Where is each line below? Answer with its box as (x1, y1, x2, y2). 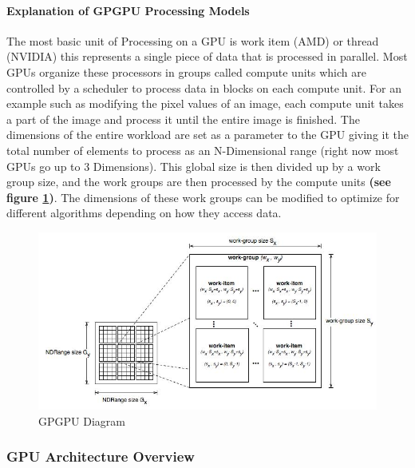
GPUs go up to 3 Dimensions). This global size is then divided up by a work (6, 157, 381, 174)
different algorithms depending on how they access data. (6, 204, 282, 221)
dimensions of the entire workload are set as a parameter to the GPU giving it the (6, 126, 409, 143)
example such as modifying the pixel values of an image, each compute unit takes (6, 95, 404, 112)
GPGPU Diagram (38, 412, 125, 429)
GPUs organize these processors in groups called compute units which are (6, 63, 366, 80)
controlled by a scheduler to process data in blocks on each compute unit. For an (6, 79, 401, 96)
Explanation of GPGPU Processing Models (6, 2, 250, 18)
